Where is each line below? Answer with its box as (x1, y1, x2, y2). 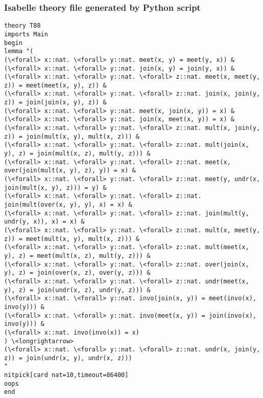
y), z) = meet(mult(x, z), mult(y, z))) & (4, 252, 151, 259)
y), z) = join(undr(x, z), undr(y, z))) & (4, 286, 151, 294)
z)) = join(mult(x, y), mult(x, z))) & (4, 132, 139, 140)
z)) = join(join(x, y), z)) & (4, 99, 107, 106)
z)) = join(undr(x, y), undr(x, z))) (4, 354, 132, 362)
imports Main (4, 30, 48, 38)
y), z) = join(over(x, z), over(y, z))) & (4, 269, 151, 277)
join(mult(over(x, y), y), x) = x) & (4, 201, 132, 208)
